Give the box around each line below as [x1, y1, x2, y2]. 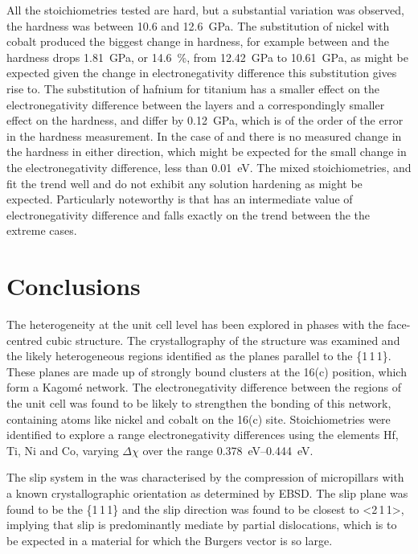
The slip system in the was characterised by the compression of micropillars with [6, 469, 404, 486]
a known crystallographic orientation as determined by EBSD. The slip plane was [6, 484, 408, 501]
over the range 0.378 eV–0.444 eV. [142, 441, 313, 458]
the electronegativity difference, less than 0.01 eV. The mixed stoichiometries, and [6, 158, 412, 175]
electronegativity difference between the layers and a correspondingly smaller [6, 96, 385, 113]
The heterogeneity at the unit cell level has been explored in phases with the [6, 316, 384, 333]
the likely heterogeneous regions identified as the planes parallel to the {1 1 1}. [6, 347, 391, 364]
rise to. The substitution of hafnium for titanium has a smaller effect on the [6, 80, 380, 96]
